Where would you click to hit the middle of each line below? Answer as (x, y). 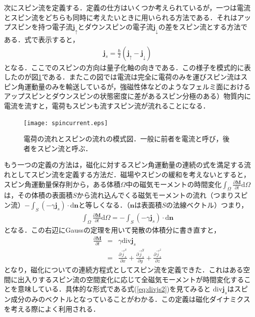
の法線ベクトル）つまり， (207, 205)
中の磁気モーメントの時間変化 (174, 184)
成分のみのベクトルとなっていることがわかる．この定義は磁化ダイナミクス (130, 299)
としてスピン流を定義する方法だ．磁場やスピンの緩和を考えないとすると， (130, 174)
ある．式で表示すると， (42, 39)
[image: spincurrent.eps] (66, 123)
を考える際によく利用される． (52, 308)
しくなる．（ (111, 205)
